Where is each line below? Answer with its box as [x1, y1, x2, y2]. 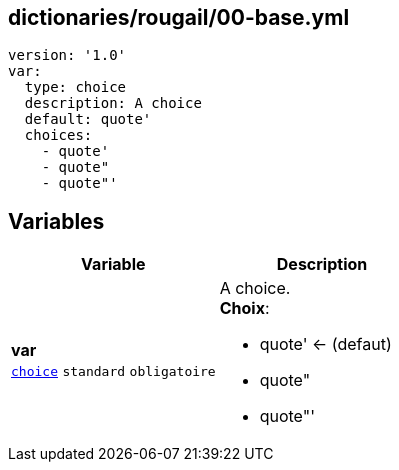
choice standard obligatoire [11, 364, 216, 380]
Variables [8, 208, 105, 234]
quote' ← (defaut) [259, 334, 392, 355]
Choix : [219, 298, 270, 319]
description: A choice [24, 95, 202, 112]
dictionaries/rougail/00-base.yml [8, 5, 350, 30]
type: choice [24, 79, 127, 96]
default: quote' [24, 111, 152, 128]
